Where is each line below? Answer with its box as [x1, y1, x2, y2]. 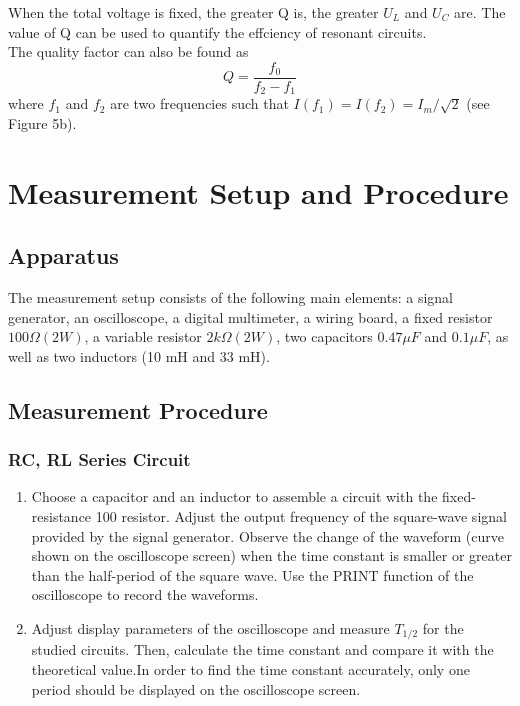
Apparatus [8, 240, 119, 271]
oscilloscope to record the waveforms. [31, 584, 259, 605]
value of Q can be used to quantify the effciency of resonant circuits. [8, 21, 427, 42]
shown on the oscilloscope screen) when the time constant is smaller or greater [31, 545, 512, 566]
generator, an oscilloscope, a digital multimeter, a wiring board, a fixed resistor [8, 306, 493, 327]
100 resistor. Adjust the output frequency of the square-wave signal [95, 506, 507, 527]
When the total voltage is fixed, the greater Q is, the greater [8, 2, 379, 22]
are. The [454, 2, 506, 22]
